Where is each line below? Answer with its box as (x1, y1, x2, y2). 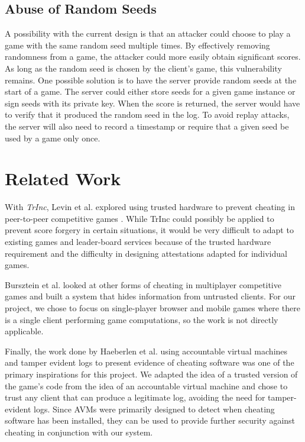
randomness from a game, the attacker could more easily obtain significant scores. (5, 50, 301, 63)
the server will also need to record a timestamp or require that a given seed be (5, 120, 289, 132)
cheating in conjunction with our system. (5, 425, 153, 438)
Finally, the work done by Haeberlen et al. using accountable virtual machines (5, 344, 288, 357)
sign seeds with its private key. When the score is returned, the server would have (5, 96, 300, 109)
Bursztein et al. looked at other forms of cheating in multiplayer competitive (5, 278, 281, 291)
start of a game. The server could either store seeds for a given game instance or (5, 85, 296, 98)
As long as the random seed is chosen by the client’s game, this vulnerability (5, 62, 282, 74)
